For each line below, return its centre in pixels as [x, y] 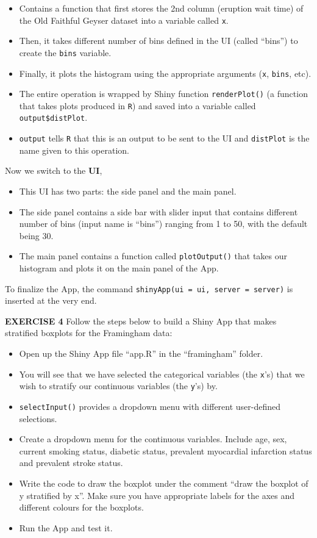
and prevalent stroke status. [71, 463]
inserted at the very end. [51, 300]
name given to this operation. [74, 150]
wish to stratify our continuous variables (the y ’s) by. [118, 386]
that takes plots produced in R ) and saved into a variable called [137, 105]
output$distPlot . [53, 117]
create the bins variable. [65, 52]
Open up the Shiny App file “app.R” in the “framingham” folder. [141, 353]
